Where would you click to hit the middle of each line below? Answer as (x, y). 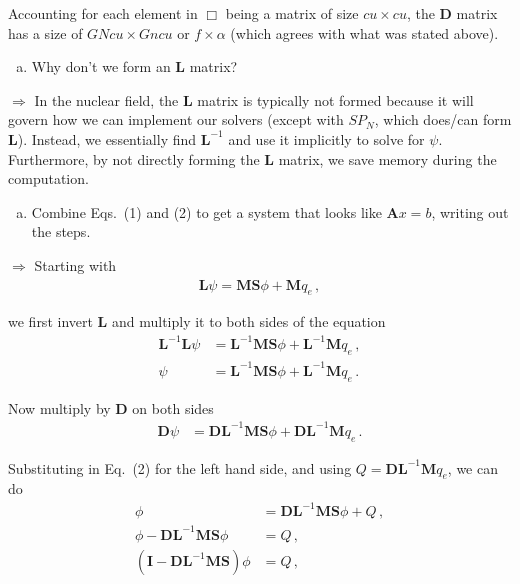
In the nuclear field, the (106, 99)
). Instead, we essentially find (107, 138)
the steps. (61, 231)
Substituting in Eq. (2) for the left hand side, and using (180, 467)
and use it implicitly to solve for (326, 138)
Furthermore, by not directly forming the (134, 158)
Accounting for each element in (103, 13)
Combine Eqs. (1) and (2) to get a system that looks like (206, 211)
